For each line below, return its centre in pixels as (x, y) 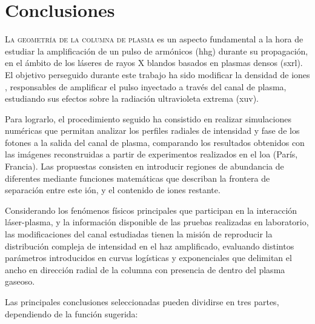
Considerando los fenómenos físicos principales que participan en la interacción (151, 210)
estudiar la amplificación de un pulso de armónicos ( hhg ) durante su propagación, (157, 51)
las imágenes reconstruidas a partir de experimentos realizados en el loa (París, (151, 154)
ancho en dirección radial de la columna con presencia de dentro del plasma (145, 269)
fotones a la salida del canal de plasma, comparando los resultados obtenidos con (155, 142)
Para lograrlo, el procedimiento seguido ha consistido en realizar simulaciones (148, 118)
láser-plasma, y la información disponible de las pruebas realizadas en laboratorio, (157, 222)
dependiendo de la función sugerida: (71, 313)
